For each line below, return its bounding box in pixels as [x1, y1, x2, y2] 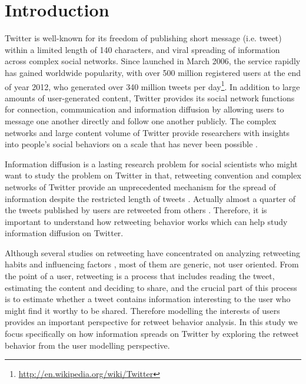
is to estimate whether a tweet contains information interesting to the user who [5, 293, 291, 305]
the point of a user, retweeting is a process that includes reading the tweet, [5, 270, 275, 282]
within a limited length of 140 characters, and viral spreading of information [5, 43, 280, 55]
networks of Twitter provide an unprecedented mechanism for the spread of [5, 180, 276, 193]
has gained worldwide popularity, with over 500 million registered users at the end [5, 66, 301, 78]
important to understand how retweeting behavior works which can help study [5, 215, 288, 227]
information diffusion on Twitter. [5, 227, 124, 239]
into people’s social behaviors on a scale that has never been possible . [5, 138, 258, 150]
